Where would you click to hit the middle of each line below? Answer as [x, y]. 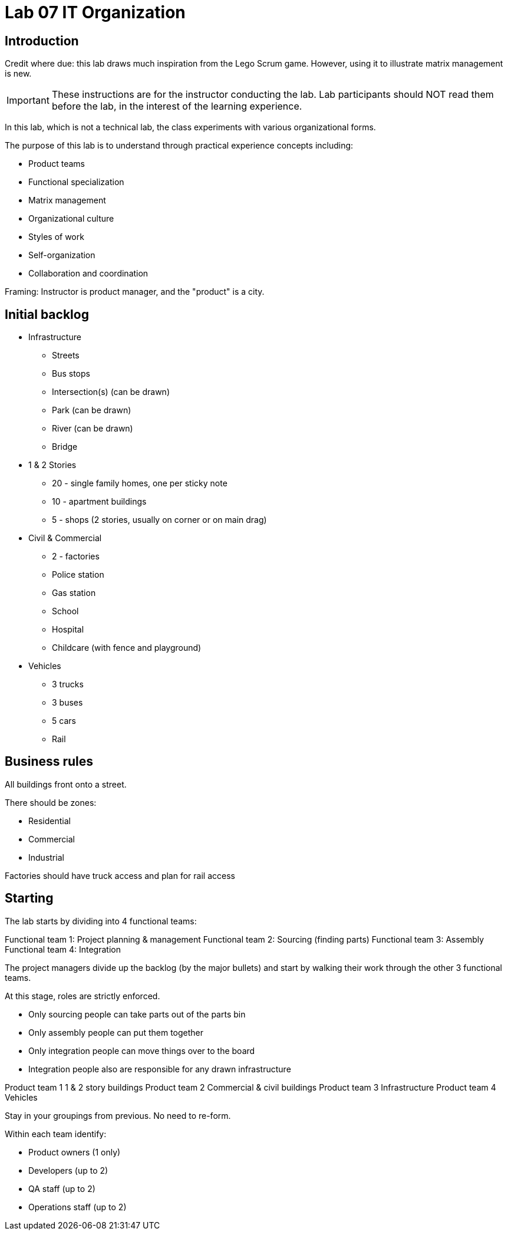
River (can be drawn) [93, 429]
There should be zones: [51, 802]
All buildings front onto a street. [66, 784]
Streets [66, 355]
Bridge [65, 447]
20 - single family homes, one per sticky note [140, 483]
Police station [78, 575]
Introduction [42, 41]
